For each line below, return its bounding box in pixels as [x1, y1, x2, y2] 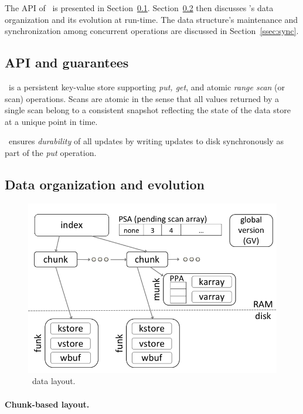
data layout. [32, 375, 76, 387]
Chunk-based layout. [5, 398, 90, 410]
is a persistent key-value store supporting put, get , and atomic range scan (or [8, 80, 285, 93]
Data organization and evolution [5, 175, 205, 193]
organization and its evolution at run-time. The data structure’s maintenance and [5, 13, 298, 25]
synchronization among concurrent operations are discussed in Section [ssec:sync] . [5, 25, 299, 37]
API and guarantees [5, 53, 129, 72]
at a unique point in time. [5, 115, 98, 127]
